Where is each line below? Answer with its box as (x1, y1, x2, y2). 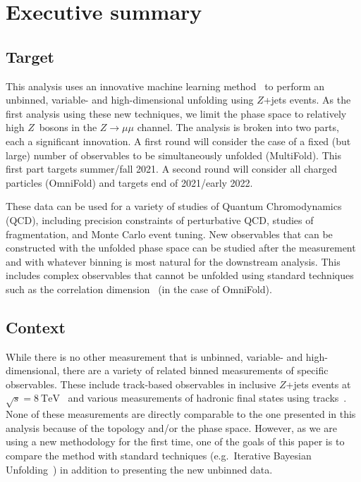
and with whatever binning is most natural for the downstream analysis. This (6, 254, 341, 268)
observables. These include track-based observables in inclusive (6, 376, 276, 391)
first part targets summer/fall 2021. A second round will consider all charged (6, 161, 338, 176)
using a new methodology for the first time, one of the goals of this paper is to (6, 434, 345, 449)
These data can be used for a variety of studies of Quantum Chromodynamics (6, 199, 342, 214)
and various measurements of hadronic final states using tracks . (68, 390, 347, 405)
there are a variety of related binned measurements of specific (62, 363, 329, 378)
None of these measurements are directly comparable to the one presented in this (6, 407, 356, 421)
